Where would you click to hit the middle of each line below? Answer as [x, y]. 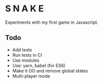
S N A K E [25, 9]
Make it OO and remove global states [50, 71]
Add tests [22, 49]
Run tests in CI [27, 55]
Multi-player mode [31, 76]
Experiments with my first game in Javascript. [52, 22]
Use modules [26, 60]
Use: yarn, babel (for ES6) [39, 65]
